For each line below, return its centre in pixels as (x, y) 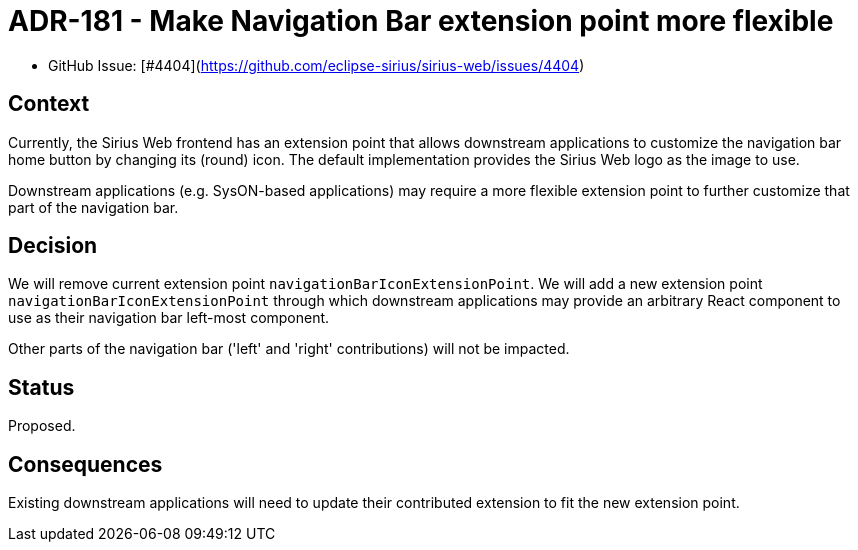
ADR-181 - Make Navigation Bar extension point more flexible (421, 21)
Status (41, 387)
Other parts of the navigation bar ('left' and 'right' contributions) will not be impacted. (289, 349)
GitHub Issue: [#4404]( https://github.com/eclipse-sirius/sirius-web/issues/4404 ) (316, 65)
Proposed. (42, 426)
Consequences (85, 464)
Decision (53, 246)
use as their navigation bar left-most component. (169, 318)
